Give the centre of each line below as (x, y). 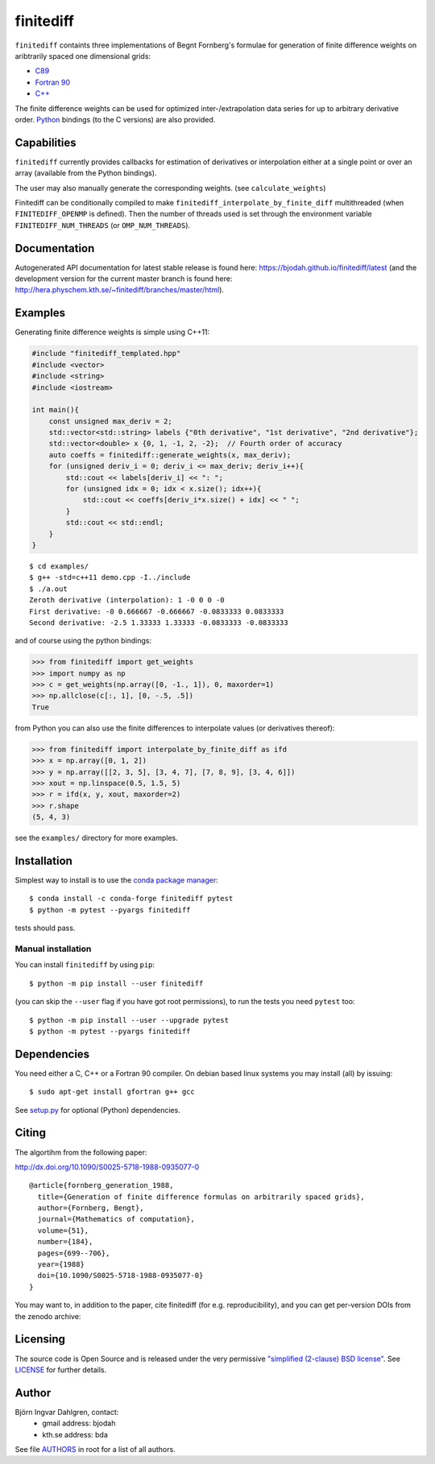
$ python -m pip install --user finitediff (116, 983)
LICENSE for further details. (61, 1370)
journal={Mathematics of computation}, (116, 1219)
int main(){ (56, 410)
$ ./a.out (48, 589)
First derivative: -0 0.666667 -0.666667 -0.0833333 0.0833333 (157, 611)
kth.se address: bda (75, 1434)
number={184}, (65, 1242)
